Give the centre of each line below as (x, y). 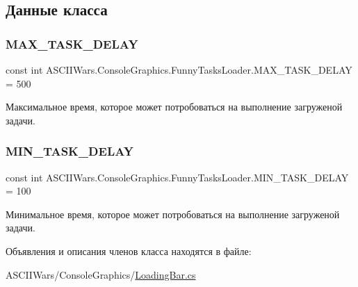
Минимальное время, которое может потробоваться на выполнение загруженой (173, 214)
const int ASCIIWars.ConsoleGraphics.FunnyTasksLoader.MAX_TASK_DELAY (179, 69)
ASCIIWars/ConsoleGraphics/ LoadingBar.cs (101, 274)
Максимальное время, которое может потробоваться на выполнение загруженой (174, 107)
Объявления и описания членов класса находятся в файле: (129, 251)
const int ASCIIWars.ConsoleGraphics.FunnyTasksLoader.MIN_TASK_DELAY (177, 177)
